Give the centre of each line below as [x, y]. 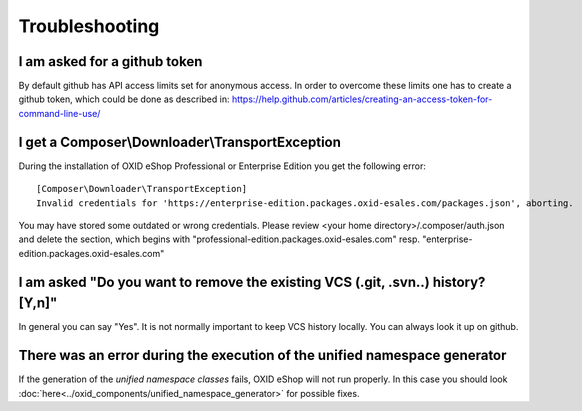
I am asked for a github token [110, 61]
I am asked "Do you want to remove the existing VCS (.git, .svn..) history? [252, 281]
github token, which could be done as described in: [124, 99]
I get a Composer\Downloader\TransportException [180, 141]
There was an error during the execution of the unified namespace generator [262, 355]
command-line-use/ [59, 113]
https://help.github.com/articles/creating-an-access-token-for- [362, 99]
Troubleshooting [89, 26]
